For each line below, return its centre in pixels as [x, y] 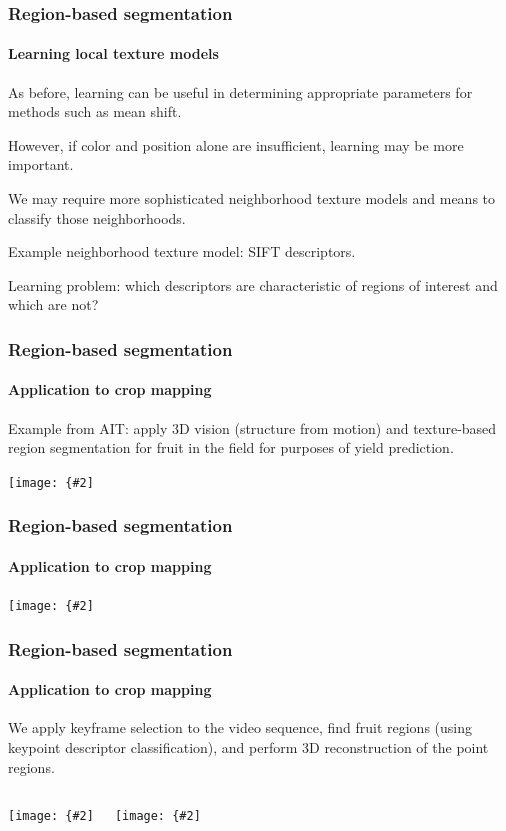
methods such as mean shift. [95, 111]
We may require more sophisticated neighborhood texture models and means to [252, 198]
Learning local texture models [113, 53]
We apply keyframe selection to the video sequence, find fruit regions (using [240, 727]
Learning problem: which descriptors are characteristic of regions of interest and [253, 284]
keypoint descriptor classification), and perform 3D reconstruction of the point [248, 747]
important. [41, 164]
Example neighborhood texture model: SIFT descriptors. [182, 251]
